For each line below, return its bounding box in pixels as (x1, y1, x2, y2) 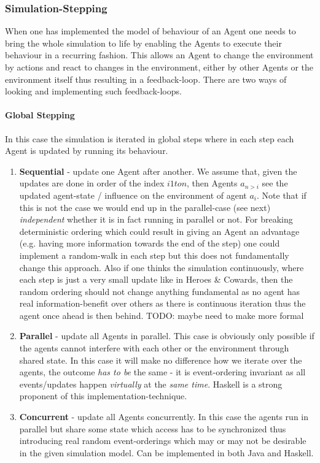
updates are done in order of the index (19, 177, 165, 189)
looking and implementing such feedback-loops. (5, 85, 182, 98)
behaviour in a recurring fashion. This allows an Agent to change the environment (5, 48, 314, 61)
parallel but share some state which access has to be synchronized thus (19, 422, 286, 435)
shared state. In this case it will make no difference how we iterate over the (19, 353, 302, 366)
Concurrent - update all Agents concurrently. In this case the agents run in (19, 410, 309, 423)
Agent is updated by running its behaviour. (5, 144, 168, 157)
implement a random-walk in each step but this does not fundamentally (19, 248, 289, 261)
